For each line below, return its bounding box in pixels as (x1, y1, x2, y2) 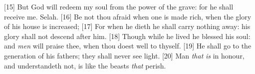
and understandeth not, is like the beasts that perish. (4, 60, 166, 70)
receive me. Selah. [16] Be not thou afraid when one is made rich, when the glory (4, 11, 252, 21)
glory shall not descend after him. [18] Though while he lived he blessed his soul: (4, 30, 251, 41)
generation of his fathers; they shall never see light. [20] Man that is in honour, (4, 50, 245, 60)
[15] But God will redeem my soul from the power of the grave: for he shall (4, 1, 234, 11)
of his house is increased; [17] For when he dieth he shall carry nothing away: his (4, 21, 251, 31)
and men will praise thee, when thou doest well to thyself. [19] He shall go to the (4, 40, 252, 51)
